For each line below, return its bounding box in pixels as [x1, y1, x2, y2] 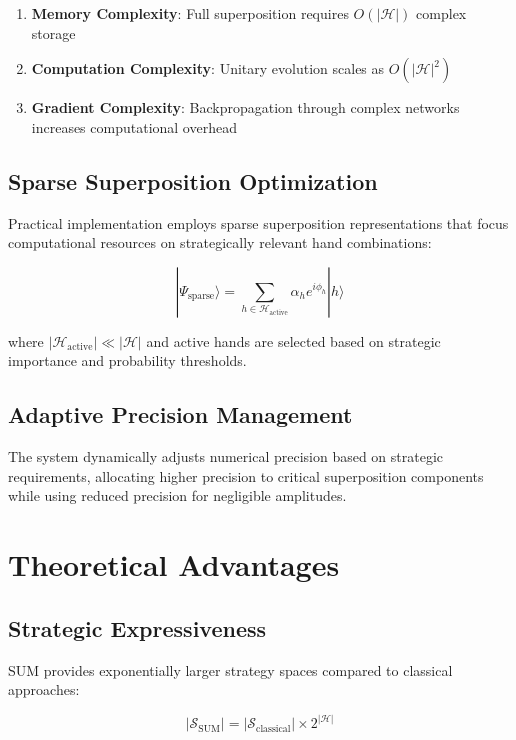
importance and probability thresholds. [8, 350, 247, 371]
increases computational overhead [31, 116, 237, 137]
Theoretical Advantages [8, 544, 340, 585]
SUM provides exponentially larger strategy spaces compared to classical [8, 659, 453, 680]
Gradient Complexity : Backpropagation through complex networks [31, 97, 460, 118]
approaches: [8, 679, 80, 700]
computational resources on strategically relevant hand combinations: [8, 232, 432, 253]
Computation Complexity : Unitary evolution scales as [31, 58, 385, 79]
